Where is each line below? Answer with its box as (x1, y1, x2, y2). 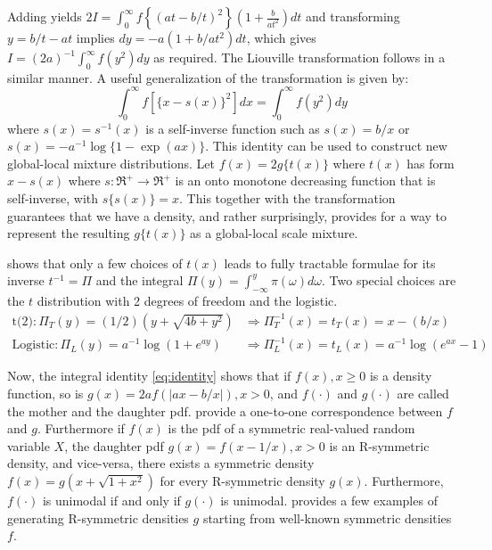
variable (7, 436, 50, 455)
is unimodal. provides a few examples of (220, 490, 438, 509)
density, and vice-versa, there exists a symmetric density (7, 454, 315, 472)
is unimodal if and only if (42, 490, 181, 509)
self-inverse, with (7, 189, 99, 208)
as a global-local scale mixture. (190, 224, 358, 242)
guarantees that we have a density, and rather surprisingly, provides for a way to (7, 206, 447, 225)
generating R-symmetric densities (7, 508, 189, 527)
